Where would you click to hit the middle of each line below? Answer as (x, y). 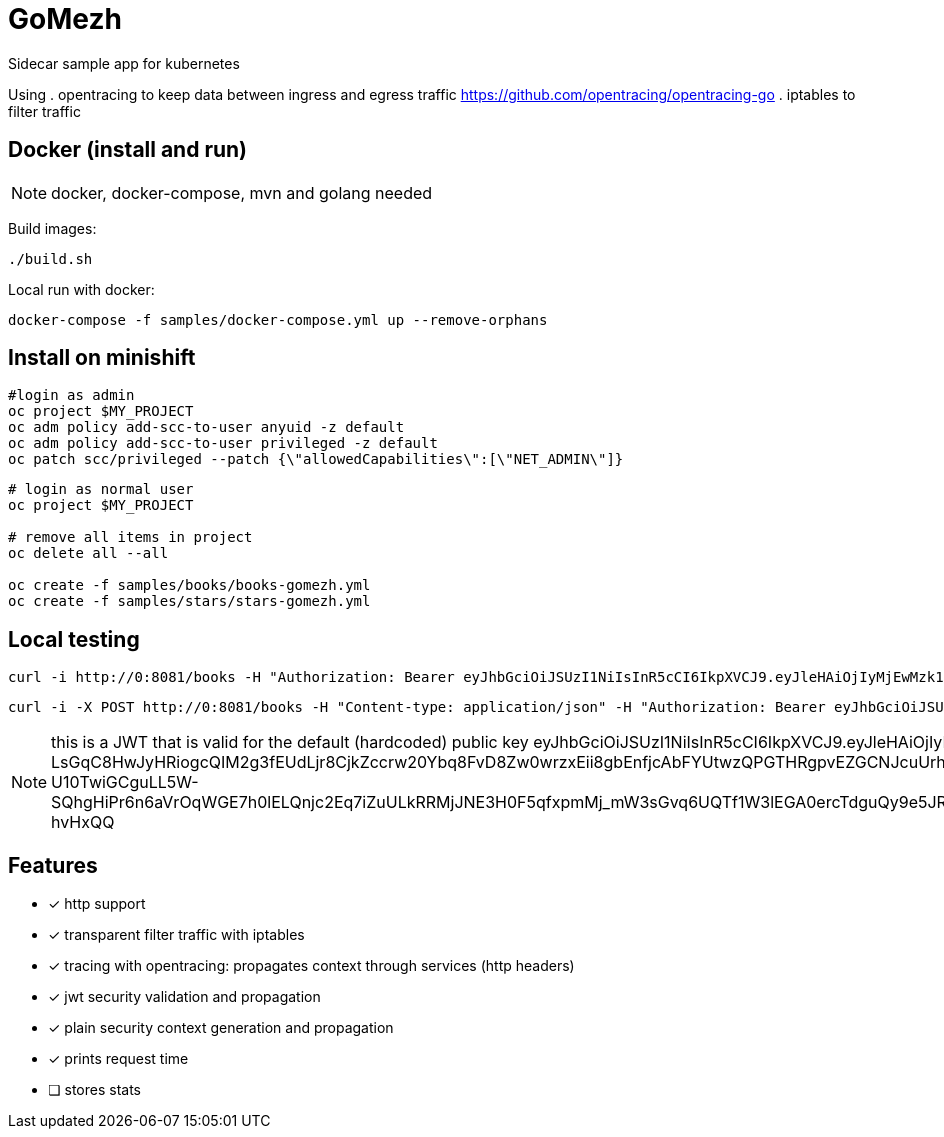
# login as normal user (101, 489)
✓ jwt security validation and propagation (184, 997)
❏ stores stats (94, 1090)
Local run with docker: (81, 289)
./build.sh (50, 258)
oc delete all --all (88, 553)
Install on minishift (102, 358)
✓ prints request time (118, 1059)
